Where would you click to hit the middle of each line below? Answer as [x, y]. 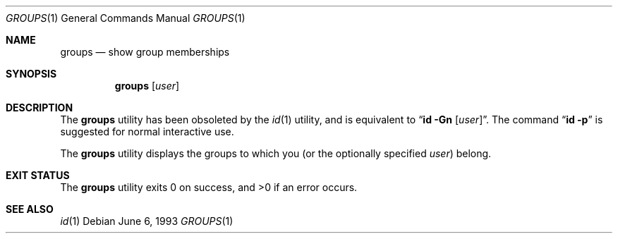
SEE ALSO [30, 209]
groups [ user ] [147, 86]
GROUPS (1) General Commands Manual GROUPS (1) [126, 18]
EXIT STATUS [38, 175]
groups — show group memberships [145, 52]
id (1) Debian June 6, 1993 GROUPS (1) [147, 221]
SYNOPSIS [31, 74]
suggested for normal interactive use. [147, 131]
